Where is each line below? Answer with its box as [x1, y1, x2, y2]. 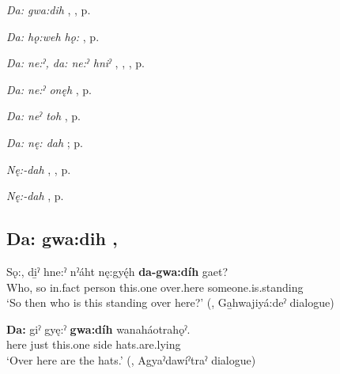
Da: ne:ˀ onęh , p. [6, 81, 92, 97]
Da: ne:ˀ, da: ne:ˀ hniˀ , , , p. [6, 55, 145, 71]
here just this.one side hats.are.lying [6, 336, 181, 353]
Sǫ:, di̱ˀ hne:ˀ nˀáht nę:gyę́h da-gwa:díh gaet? [6, 263, 229, 279]
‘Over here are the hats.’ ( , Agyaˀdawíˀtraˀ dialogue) [6, 351, 256, 368]
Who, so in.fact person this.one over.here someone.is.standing [6, 278, 304, 295]
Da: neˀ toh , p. [6, 108, 81, 124]
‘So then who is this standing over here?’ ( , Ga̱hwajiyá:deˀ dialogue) [6, 294, 334, 311]
